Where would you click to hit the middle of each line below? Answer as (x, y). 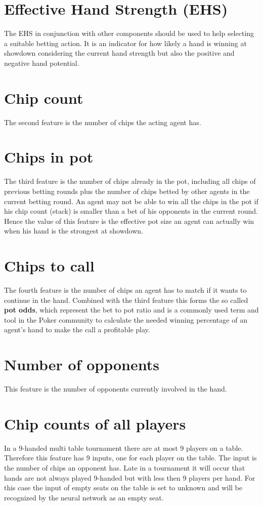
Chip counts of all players (95, 423)
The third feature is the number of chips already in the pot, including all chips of (130, 181)
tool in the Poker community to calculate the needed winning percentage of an (126, 319)
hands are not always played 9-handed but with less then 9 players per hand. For (130, 477)
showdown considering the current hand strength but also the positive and (119, 53)
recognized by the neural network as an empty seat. (84, 497)
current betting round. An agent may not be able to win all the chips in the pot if (131, 201)
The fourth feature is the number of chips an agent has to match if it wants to (125, 290)
